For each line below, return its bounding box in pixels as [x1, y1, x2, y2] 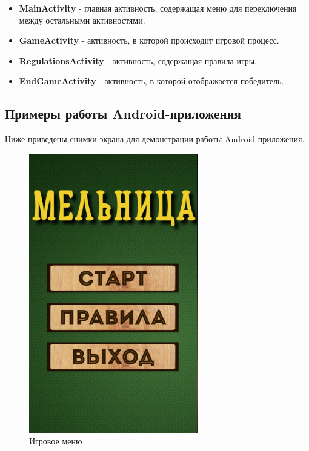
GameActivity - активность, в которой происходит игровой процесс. [19, 34, 279, 47]
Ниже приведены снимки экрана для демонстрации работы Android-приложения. [5, 133, 305, 145]
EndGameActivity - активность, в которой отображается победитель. [19, 74, 284, 87]
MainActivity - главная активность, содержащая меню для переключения [19, 2, 297, 14]
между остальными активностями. [19, 13, 145, 26]
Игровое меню [29, 435, 82, 447]
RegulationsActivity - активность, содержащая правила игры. [19, 54, 257, 67]
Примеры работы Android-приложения [5, 104, 241, 123]
